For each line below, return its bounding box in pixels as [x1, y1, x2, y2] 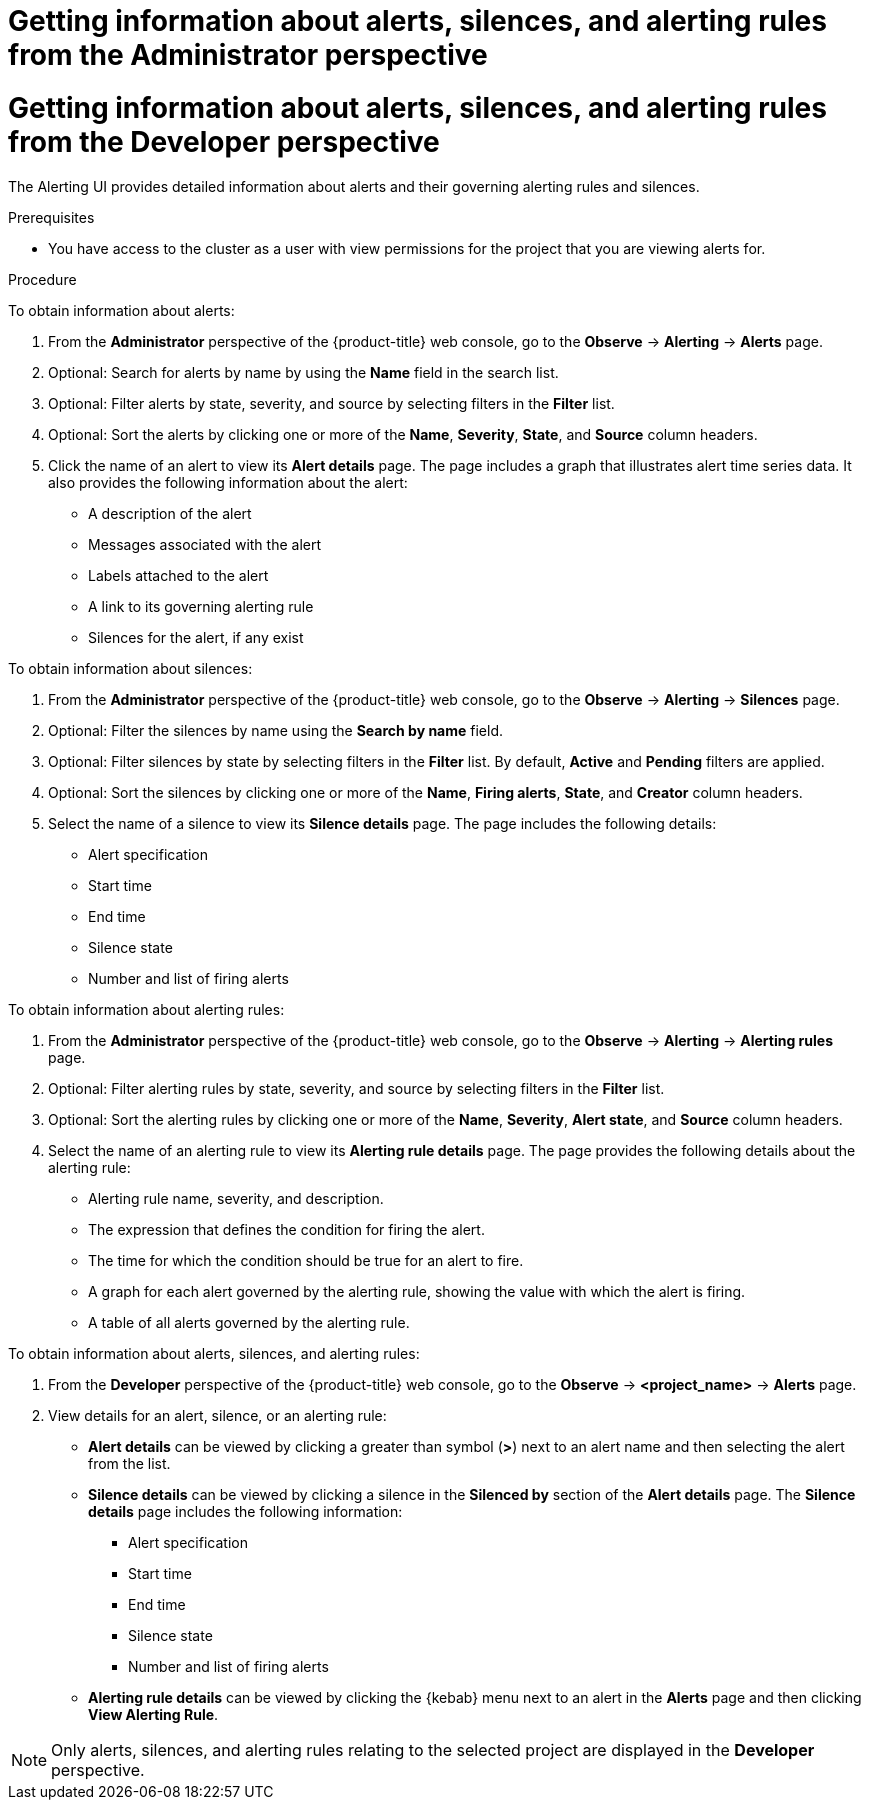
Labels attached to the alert [88, 566, 269, 584]
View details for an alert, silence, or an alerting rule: [48, 1406, 387, 1424]
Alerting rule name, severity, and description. [88, 1189, 384, 1207]
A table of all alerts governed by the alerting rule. [88, 1313, 410, 1331]
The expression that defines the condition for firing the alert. [88, 1220, 485, 1238]
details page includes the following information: [88, 1502, 403, 1520]
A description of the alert [88, 504, 252, 522]
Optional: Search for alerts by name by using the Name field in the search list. [48, 363, 559, 381]
